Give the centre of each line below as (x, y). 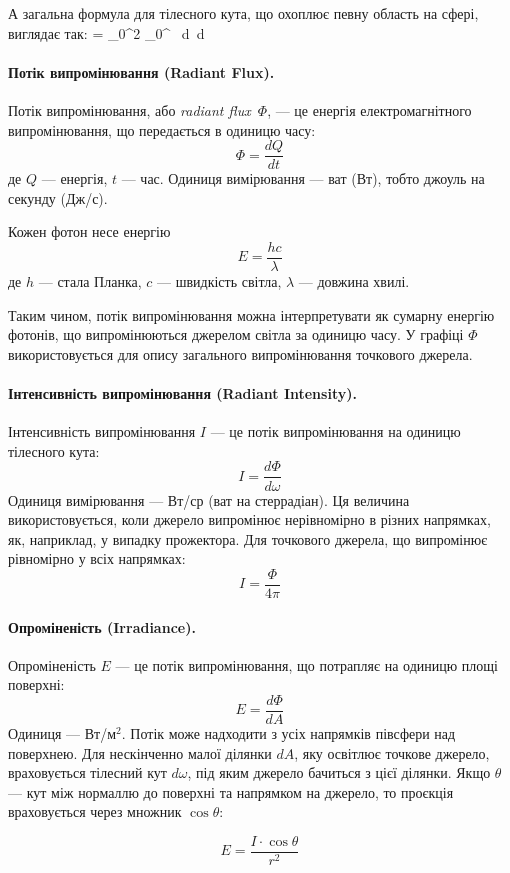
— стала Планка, (90, 281)
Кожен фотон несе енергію (89, 231)
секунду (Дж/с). (58, 197)
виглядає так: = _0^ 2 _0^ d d (106, 32)
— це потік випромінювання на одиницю (335, 431)
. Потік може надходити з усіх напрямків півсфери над (288, 732)
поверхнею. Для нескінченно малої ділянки (140, 752)
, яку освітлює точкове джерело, (392, 752)
